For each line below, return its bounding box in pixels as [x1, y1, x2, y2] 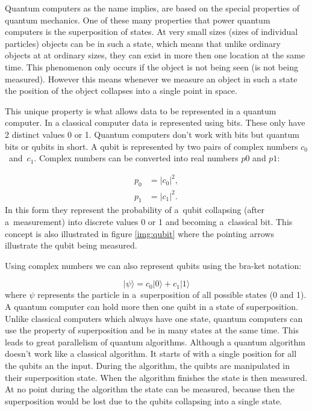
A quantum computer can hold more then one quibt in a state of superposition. [5, 300, 298, 312]
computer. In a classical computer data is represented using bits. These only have [5, 116, 305, 129]
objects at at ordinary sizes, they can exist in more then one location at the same [5, 49, 305, 61]
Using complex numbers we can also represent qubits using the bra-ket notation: [5, 259, 302, 271]
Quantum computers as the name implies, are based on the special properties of [5, 2, 300, 14]
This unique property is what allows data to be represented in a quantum [5, 104, 276, 117]
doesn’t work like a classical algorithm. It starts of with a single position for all [5, 347, 297, 360]
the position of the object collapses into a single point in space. [5, 84, 237, 97]
